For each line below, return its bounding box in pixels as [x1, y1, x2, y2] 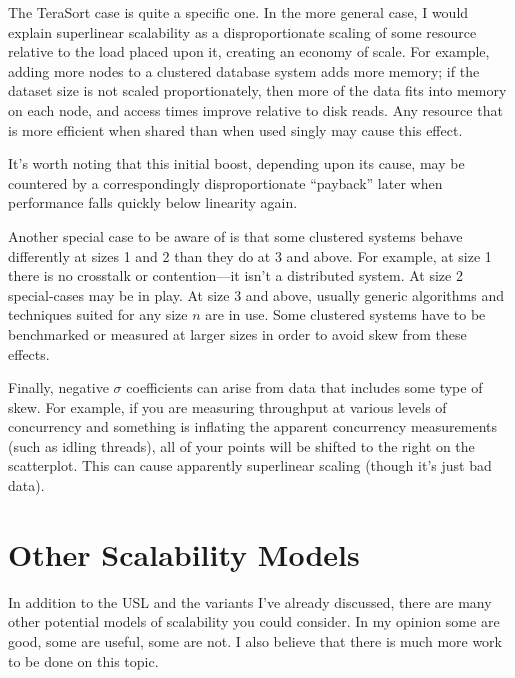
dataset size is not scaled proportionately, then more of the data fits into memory [8, 80, 507, 101]
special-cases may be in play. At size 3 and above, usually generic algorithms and [8, 284, 504, 305]
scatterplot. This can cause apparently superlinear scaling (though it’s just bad [8, 455, 492, 476]
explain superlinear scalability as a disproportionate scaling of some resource [8, 21, 477, 42]
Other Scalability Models [8, 533, 360, 574]
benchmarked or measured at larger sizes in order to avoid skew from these [8, 323, 467, 344]
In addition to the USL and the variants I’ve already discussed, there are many [8, 591, 492, 612]
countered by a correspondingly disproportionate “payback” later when [8, 172, 443, 193]
